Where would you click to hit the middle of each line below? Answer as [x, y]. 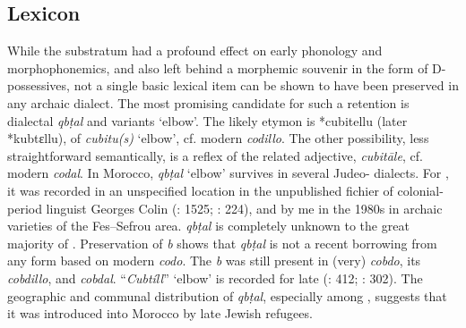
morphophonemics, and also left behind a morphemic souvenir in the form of [218, 67]
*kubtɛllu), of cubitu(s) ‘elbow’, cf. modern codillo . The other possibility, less [218, 138]
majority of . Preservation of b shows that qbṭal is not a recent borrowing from [222, 243]
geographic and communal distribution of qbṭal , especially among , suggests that [227, 295]
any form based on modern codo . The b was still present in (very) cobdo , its [214, 261]
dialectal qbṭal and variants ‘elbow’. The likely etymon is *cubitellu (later [207, 120]
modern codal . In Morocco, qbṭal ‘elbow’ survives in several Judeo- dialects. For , [228, 173]
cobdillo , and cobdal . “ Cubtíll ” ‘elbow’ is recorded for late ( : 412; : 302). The [215, 278]
